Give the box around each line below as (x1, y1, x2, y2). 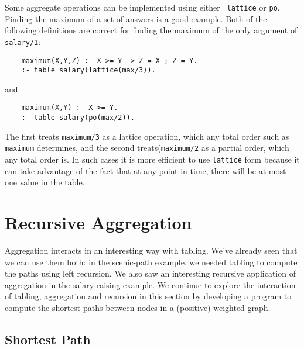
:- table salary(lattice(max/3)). (21, 66, 156, 75)
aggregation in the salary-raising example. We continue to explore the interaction (5, 278, 296, 291)
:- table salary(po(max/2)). (21, 113, 135, 122)
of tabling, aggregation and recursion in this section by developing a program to (5, 290, 292, 302)
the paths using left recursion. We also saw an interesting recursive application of (5, 267, 296, 279)
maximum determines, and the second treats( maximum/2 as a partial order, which (5, 141, 289, 154)
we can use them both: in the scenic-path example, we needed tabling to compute (5, 255, 298, 268)
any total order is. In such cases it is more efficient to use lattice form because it (5, 153, 300, 165)
